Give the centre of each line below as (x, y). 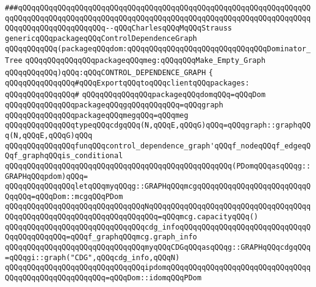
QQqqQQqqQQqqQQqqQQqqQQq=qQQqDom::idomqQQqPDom (103, 278)
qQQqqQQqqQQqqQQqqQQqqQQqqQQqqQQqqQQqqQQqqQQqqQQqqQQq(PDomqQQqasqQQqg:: (158, 166)
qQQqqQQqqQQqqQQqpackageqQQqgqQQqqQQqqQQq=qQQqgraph (114, 105)
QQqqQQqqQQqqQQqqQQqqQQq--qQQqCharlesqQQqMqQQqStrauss (119, 28)
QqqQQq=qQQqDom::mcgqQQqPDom (64, 196)
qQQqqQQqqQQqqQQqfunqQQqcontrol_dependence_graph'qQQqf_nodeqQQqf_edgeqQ (158, 146)
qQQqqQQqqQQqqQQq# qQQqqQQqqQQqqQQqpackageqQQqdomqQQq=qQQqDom (135, 95)
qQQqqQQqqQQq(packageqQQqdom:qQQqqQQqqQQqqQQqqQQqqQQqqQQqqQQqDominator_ (158, 49)
